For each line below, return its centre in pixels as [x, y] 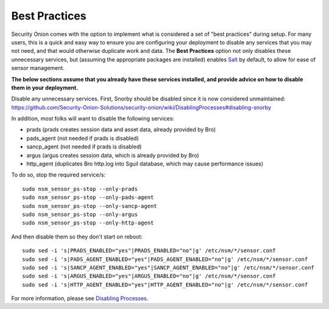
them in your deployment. [45, 88]
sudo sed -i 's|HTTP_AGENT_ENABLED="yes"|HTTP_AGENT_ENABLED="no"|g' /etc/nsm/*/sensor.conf [165, 285]
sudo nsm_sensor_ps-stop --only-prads [80, 189]
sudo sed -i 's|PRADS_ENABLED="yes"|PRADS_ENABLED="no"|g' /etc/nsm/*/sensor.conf [149, 251]
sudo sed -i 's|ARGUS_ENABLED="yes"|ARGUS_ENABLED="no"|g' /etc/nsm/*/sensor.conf [149, 276]
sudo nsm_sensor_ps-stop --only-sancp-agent [90, 206]
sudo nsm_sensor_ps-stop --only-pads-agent [88, 197]
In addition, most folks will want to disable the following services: [93, 119]
